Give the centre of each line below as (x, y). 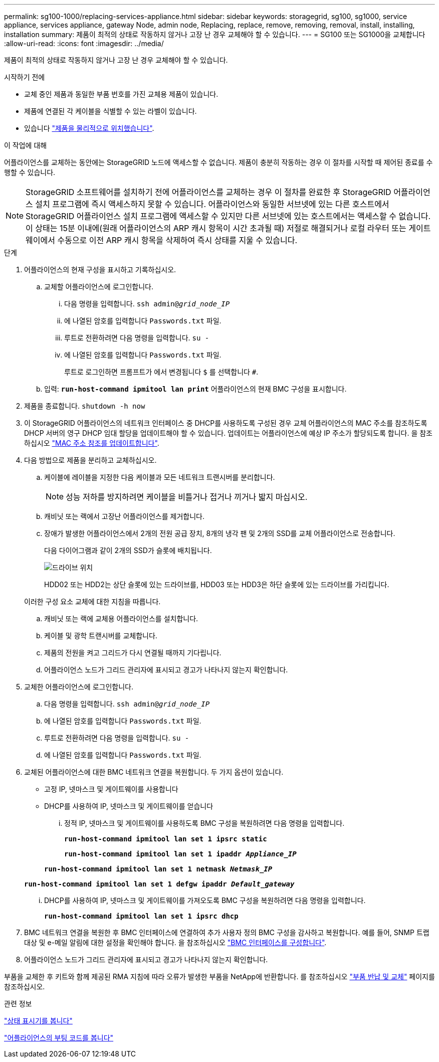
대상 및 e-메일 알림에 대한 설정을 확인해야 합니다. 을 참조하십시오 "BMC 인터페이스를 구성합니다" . (175, 942)
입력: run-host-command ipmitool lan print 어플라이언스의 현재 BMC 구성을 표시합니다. (195, 389)
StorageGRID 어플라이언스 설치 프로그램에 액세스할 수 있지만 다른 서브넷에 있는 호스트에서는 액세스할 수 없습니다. (228, 216)
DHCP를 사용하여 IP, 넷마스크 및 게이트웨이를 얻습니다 (129, 806)
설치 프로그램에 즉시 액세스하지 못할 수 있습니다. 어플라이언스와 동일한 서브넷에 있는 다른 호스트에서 (212, 204)
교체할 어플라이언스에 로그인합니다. (99, 287)
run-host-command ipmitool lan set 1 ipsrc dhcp (141, 916)
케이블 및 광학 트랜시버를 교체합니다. (101, 636)
